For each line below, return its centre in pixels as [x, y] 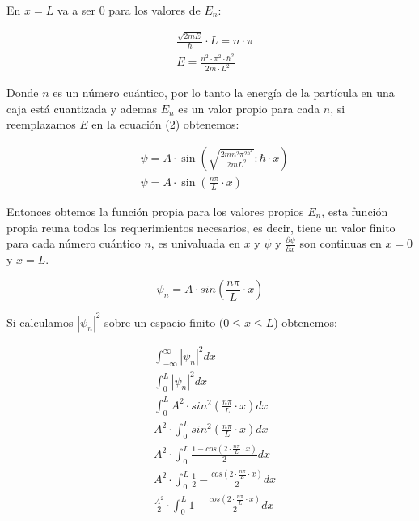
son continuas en [341, 243]
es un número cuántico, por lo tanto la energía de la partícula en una [224, 93]
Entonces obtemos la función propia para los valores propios [155, 211]
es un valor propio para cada [249, 108]
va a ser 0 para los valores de [129, 10]
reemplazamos [41, 124]
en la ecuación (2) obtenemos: [165, 124]
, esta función [355, 211]
